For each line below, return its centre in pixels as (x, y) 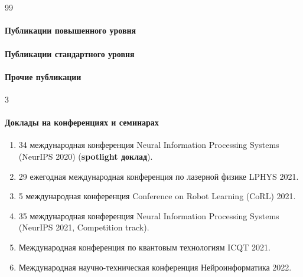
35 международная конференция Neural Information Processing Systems (149, 215)
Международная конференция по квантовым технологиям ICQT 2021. (144, 247)
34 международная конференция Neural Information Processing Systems (149, 145)
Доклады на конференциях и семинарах (82, 122)
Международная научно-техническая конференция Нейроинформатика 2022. (155, 267)
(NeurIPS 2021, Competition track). (84, 227)
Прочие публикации (43, 76)
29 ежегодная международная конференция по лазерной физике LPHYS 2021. (159, 176)
